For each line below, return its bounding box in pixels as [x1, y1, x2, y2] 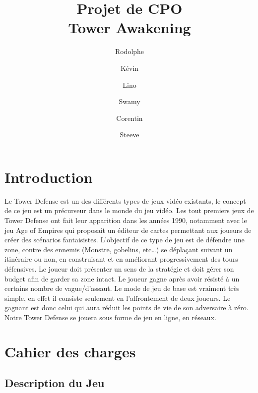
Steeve [120, 129, 139, 140]
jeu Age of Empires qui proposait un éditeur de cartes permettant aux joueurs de [4, 225, 252, 235]
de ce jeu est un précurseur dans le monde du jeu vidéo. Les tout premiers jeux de [4, 205, 254, 216]
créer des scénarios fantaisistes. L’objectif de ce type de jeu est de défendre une [4, 234, 245, 245]
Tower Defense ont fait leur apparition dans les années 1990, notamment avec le [4, 215, 247, 225]
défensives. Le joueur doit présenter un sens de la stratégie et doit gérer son [4, 263, 234, 274]
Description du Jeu [4, 375, 105, 391]
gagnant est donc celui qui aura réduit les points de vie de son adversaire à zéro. [4, 302, 249, 313]
